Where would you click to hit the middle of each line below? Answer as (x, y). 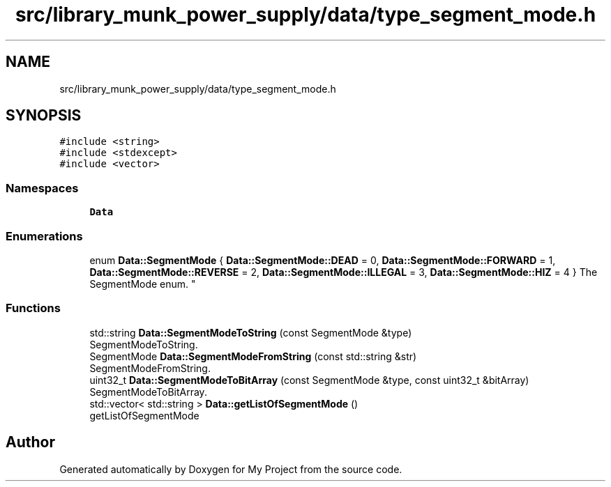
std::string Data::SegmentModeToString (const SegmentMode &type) (251, 332)
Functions (33, 308)
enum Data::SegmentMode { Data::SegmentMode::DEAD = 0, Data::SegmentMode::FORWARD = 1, (323, 260)
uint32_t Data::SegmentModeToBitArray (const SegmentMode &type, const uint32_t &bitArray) (309, 380)
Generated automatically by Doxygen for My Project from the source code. (231, 469)
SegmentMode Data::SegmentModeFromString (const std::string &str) (253, 356)
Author (30, 442)
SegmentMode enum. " (143, 284)
